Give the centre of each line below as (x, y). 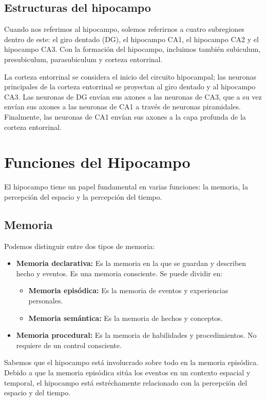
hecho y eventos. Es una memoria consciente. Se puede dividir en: (119, 273)
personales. (46, 301)
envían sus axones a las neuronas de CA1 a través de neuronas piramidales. (122, 107)
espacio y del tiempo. (37, 393)
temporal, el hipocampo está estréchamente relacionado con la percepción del (126, 382)
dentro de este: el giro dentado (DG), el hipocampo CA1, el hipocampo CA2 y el (131, 39)
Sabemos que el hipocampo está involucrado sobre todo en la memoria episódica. (131, 362)
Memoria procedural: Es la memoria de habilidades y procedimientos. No (136, 335)
